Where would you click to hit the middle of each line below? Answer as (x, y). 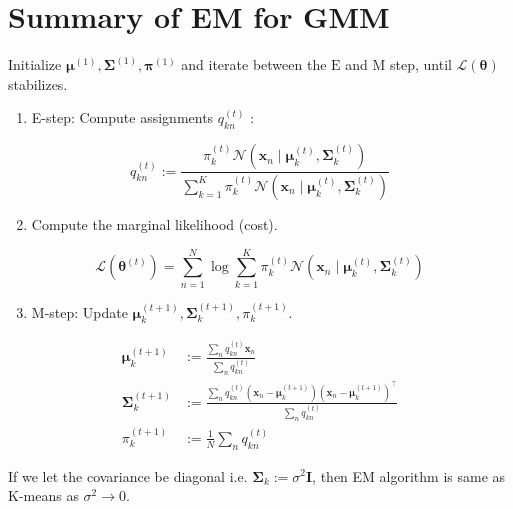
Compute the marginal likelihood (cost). (154, 223)
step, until (421, 64)
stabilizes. (38, 83)
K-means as (43, 495)
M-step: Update (79, 311)
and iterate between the (254, 64)
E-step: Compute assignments (122, 117)
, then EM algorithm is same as (409, 475)
